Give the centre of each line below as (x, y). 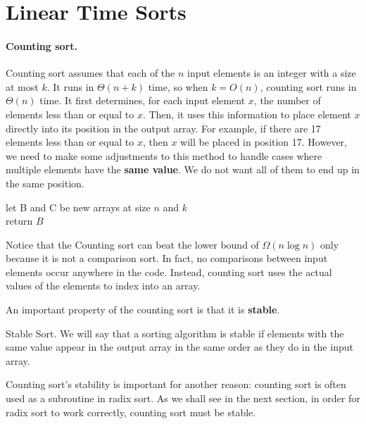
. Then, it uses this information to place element (247, 114)
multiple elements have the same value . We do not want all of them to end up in (183, 169)
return (19, 221)
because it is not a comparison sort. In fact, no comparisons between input (167, 258)
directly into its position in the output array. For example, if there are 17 (163, 128)
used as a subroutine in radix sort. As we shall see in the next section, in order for (183, 398)
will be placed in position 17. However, (264, 142)
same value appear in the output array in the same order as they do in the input (179, 347)
